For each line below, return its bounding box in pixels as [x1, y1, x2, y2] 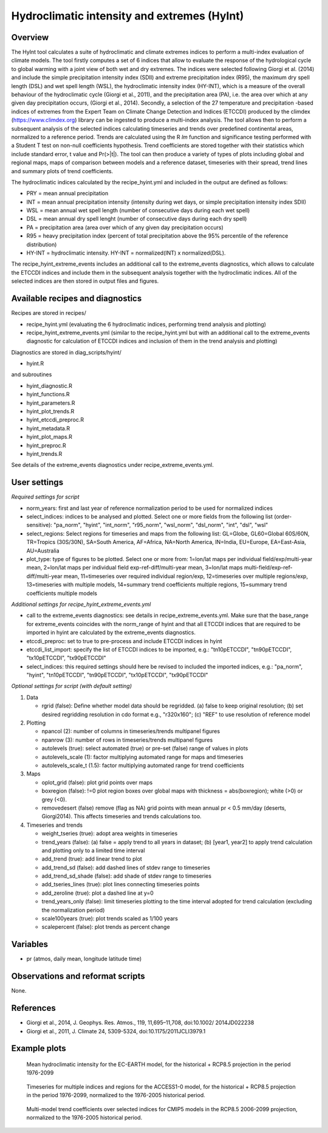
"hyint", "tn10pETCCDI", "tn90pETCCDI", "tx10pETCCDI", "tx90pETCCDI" [26, 672, 209, 679]
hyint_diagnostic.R [26, 382, 73, 389]
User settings [11, 477, 64, 487]
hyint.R [26, 360, 44, 367]
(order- [273, 513, 292, 520]
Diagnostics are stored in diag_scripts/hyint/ [11, 348, 121, 356]
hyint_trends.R [26, 450, 63, 457]
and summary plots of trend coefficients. [11, 167, 114, 174]
